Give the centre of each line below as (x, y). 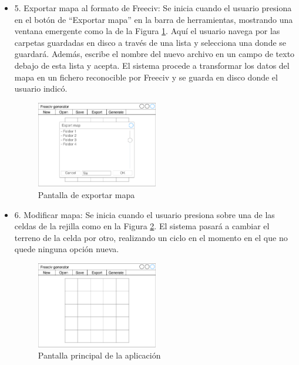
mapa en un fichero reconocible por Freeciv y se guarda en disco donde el (146, 77)
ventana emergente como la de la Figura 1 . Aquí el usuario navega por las (147, 31)
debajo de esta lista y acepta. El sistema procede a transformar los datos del (152, 65)
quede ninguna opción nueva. (67, 249)
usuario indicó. (41, 88)
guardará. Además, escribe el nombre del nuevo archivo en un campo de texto (154, 54)
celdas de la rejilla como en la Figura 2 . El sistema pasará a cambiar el (142, 226)
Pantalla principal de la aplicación (99, 355)
